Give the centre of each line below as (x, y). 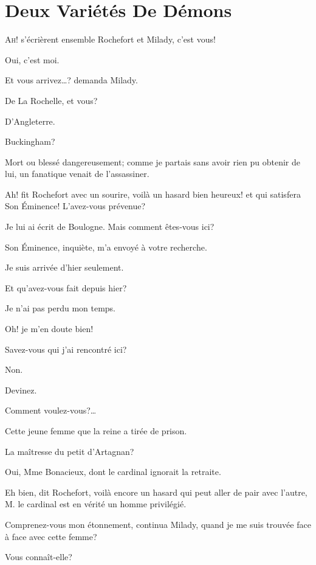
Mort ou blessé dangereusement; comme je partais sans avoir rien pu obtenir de (153, 161)
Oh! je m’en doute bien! (49, 329)
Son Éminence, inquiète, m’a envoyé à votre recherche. (106, 247)
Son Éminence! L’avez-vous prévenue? (75, 206)
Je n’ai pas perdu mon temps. (60, 308)
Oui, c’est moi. (32, 59)
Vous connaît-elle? (39, 557)
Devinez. (21, 390)
